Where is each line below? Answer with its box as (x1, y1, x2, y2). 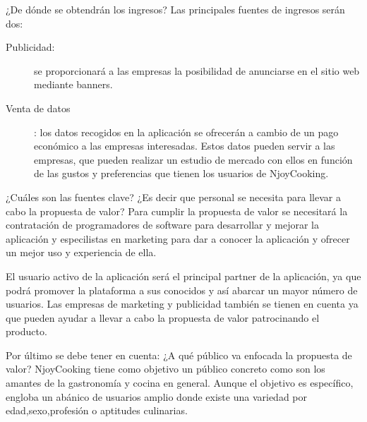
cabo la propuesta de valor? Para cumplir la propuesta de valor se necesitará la (6, 203, 348, 218)
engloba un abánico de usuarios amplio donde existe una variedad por (6, 389, 307, 404)
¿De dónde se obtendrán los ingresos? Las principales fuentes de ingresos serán (6, 2, 345, 16)
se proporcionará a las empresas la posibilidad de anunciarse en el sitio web (34, 63, 360, 78)
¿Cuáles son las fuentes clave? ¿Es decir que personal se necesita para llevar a (6, 189, 341, 204)
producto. (6, 324, 47, 339)
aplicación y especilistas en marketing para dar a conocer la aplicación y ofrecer (6, 231, 350, 246)
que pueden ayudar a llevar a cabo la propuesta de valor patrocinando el (6, 310, 320, 325)
